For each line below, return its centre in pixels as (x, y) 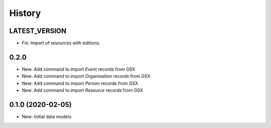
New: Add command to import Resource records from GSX (82, 90)
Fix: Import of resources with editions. (61, 43)
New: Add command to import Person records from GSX (80, 83)
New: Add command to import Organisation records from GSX (86, 76)
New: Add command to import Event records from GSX (79, 69)
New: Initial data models (47, 117)
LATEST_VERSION (38, 31)
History (25, 13)
